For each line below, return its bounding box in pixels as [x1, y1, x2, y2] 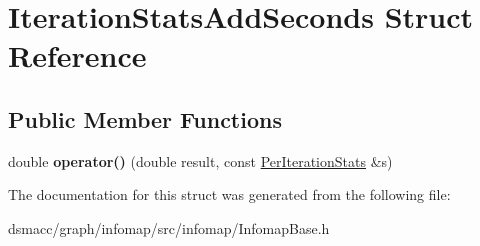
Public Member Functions [8, 103, 282, 134]
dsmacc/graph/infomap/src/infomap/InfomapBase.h [8, 217, 330, 238]
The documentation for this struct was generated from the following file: [8, 184, 451, 205]
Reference [8, 35, 147, 76]
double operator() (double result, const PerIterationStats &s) [8, 150, 393, 171]
